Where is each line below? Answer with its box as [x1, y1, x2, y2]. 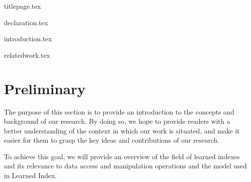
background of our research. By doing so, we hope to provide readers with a [4, 116, 231, 126]
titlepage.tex [4, 1, 41, 11]
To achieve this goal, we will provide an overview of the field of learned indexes [4, 151, 240, 161]
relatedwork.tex [4, 50, 50, 60]
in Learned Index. [4, 170, 57, 181]
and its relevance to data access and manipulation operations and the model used [4, 161, 247, 171]
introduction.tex [4, 33, 52, 44]
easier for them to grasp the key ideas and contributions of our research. [4, 135, 220, 145]
